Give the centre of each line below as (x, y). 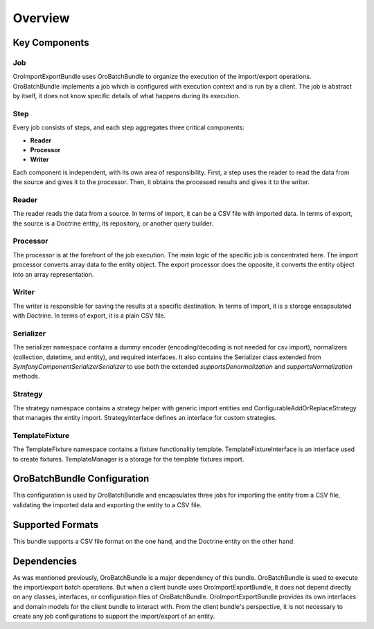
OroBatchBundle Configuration (81, 478)
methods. (26, 376)
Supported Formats (56, 525)
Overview (41, 18)
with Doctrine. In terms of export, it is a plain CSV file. (89, 316)
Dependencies (45, 561)
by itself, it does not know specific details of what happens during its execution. (126, 96)
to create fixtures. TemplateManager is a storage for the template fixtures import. (128, 459)
